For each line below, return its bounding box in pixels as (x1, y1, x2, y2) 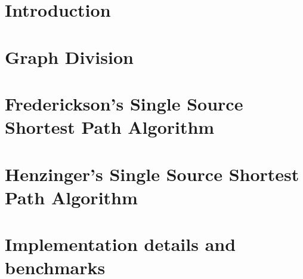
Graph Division (5, 44, 134, 69)
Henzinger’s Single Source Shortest (5, 161, 299, 186)
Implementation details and (5, 232, 236, 256)
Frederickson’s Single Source (5, 91, 243, 115)
